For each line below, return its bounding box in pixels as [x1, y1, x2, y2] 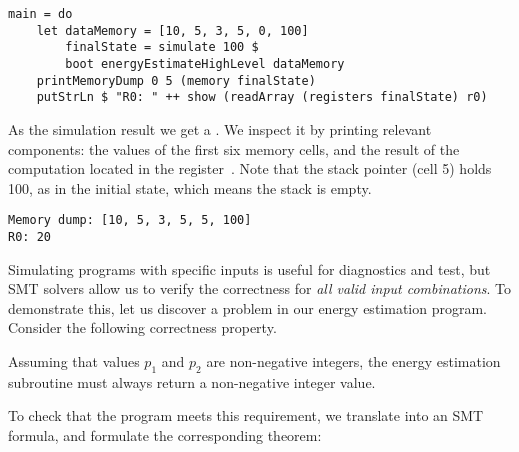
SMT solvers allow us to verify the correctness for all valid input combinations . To [8, 278, 511, 299]
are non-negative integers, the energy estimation [206, 351, 501, 371]
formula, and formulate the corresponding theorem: [8, 424, 322, 445]
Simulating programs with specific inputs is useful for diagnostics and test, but [8, 258, 491, 279]
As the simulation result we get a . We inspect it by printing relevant [8, 118, 432, 139]
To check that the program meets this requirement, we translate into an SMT [8, 405, 484, 426]
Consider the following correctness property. [8, 317, 277, 338]
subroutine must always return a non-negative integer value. [8, 371, 376, 392]
